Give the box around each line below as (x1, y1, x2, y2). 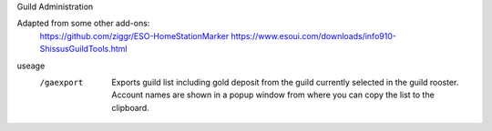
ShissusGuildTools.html (39, 44, 128, 55)
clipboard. (111, 102, 149, 113)
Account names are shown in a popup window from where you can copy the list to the (111, 89, 435, 100)
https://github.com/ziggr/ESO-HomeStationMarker (39, 30, 230, 41)
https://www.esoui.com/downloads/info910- (231, 30, 396, 41)
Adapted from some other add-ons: (16, 18, 150, 29)
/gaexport (39, 77, 84, 87)
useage (16, 60, 46, 71)
